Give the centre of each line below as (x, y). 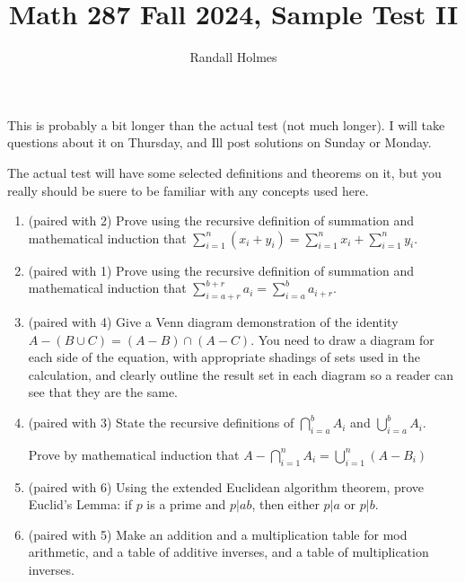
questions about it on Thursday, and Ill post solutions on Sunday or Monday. (219, 142)
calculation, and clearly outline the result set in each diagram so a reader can (241, 374)
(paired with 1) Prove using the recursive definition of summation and (221, 270)
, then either (285, 504)
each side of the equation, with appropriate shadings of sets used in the (224, 357)
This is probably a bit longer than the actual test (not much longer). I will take (226, 124)
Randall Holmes (233, 57)
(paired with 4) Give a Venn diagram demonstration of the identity (213, 322)
